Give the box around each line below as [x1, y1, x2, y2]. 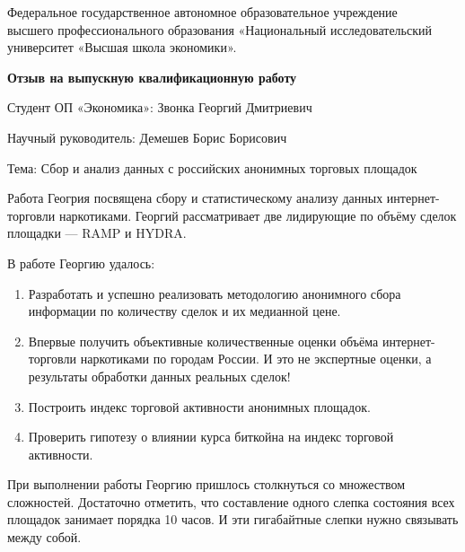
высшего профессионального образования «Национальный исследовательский [7, 20, 432, 39]
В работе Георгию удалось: [7, 253, 155, 272]
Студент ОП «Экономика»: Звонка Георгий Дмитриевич [7, 98, 312, 117]
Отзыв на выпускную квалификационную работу [7, 67, 297, 86]
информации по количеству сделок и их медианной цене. [28, 302, 341, 320]
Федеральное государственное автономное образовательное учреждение [7, 3, 398, 21]
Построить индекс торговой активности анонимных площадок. [28, 397, 371, 416]
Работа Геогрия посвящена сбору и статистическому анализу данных [7, 188, 383, 207]
